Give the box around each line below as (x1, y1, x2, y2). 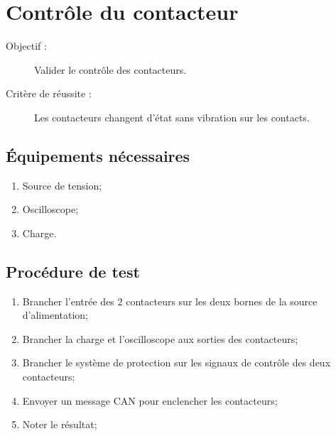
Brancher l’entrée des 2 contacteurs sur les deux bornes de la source (22, 293, 318, 308)
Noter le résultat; (22, 417, 97, 432)
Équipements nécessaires (6, 144, 190, 166)
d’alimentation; (22, 307, 88, 322)
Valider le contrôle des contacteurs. (34, 62, 187, 77)
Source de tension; (22, 178, 102, 192)
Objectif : (6, 38, 47, 53)
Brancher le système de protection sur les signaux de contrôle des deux (22, 355, 331, 370)
